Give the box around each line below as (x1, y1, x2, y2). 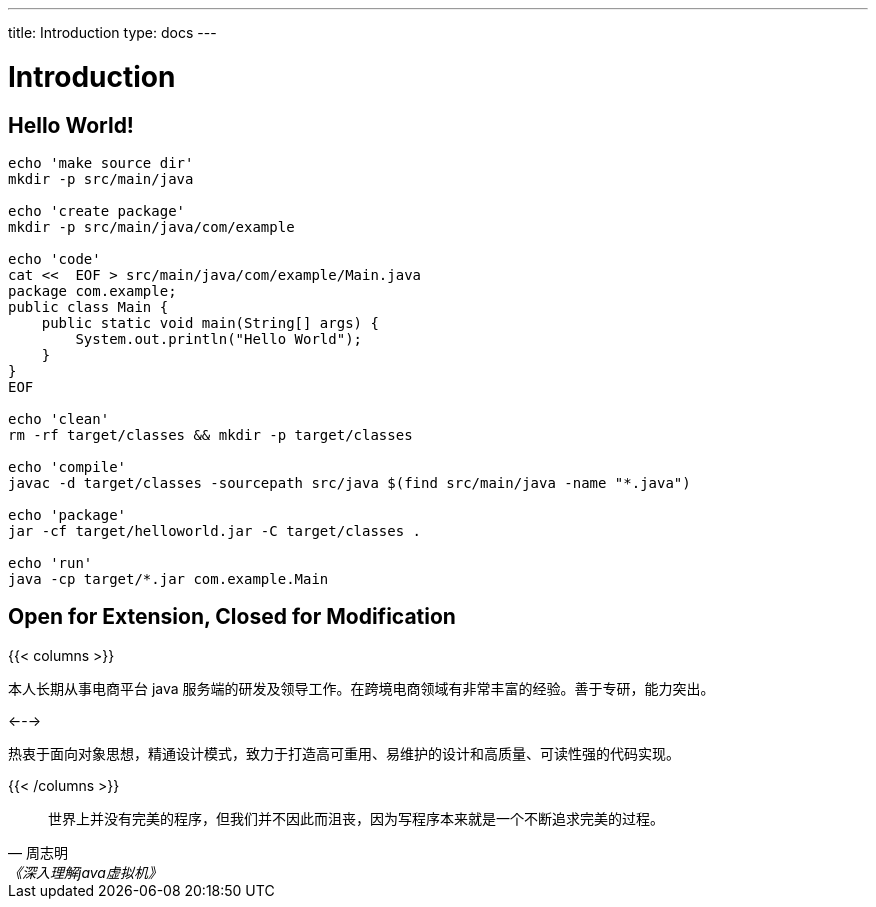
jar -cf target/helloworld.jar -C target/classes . (8, 522, 422, 539)
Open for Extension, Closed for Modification (8, 604, 456, 630)
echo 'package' (8, 506, 127, 523)
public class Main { (8, 298, 169, 315)
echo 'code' (8, 250, 101, 267)
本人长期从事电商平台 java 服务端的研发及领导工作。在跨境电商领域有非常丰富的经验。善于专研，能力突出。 (8, 679, 715, 697)
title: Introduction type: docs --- (8, 24, 217, 41)
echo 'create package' (8, 202, 186, 219)
